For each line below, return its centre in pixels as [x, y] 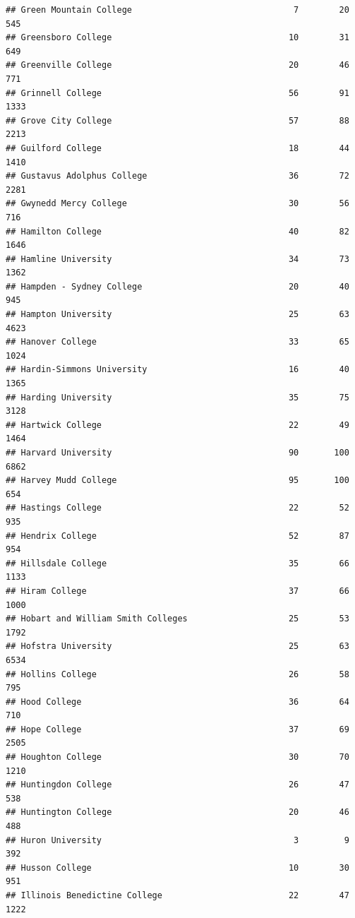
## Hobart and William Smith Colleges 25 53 [177, 619]
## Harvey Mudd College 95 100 [177, 481]
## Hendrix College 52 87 [177, 536]
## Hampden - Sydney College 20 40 [177, 286]
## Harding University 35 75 [177, 397]
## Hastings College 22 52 [177, 508]
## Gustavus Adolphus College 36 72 [177, 176]
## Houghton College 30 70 [177, 757]
